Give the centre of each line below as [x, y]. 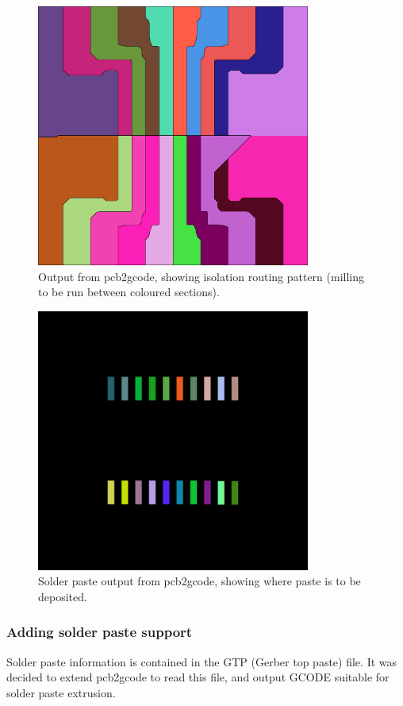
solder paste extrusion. [61, 692]
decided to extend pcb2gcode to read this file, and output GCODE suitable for [198, 677]
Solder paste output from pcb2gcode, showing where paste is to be [200, 581]
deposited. [63, 596]
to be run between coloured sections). [129, 292]
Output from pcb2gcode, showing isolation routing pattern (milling [201, 276]
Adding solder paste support [100, 632]
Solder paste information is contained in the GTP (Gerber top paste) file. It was [202, 661]
